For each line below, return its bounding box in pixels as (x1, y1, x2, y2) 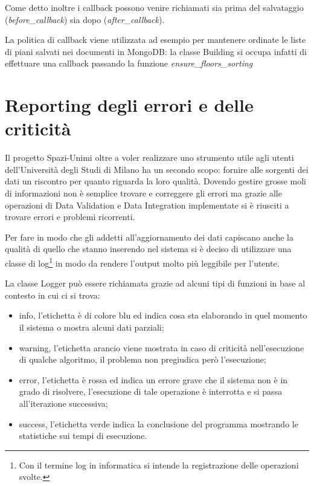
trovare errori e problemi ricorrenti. (5, 210, 135, 223)
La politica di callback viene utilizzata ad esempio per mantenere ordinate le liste (5, 33, 306, 46)
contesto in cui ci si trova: (5, 288, 100, 301)
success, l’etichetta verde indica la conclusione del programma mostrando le (19, 417, 298, 430)
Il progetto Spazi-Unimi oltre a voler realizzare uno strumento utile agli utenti (5, 151, 294, 164)
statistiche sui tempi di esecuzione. (19, 429, 147, 442)
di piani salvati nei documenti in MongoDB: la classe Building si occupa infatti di (5, 45, 307, 57)
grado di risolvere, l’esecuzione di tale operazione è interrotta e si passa (19, 385, 283, 398)
